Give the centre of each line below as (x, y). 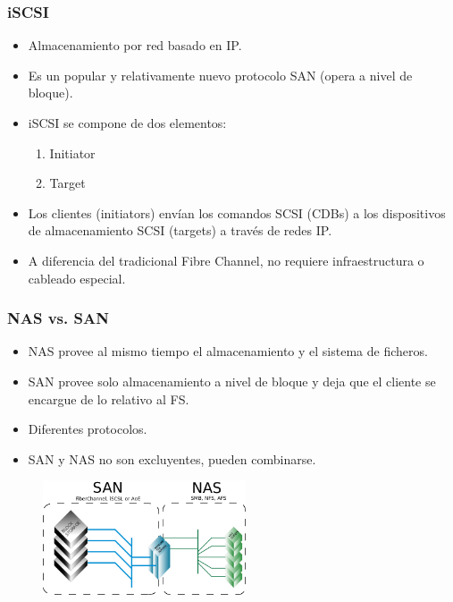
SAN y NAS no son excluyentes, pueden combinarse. (172, 458)
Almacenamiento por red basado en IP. (135, 45)
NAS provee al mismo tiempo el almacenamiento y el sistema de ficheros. (228, 351)
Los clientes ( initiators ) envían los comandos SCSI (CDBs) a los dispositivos (237, 212)
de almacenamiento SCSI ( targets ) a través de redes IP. (180, 230)
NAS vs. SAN (58, 318)
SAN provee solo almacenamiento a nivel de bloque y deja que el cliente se (232, 381)
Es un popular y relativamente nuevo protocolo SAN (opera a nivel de (220, 75)
